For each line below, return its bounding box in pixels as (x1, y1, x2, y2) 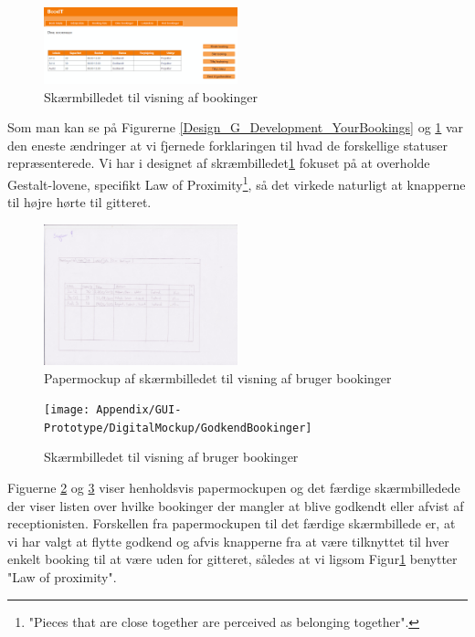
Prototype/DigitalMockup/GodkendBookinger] (44, 421, 312, 434)
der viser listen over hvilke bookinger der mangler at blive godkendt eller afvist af (7, 496, 464, 515)
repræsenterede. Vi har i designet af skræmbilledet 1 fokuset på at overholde (7, 153, 430, 172)
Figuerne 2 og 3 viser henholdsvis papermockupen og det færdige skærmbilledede (7, 478, 460, 497)
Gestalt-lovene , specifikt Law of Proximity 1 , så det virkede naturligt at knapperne (7, 172, 466, 193)
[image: (44, 403, 90, 417)
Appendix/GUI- (96, 403, 182, 417)
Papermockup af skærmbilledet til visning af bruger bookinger (44, 368, 392, 387)
